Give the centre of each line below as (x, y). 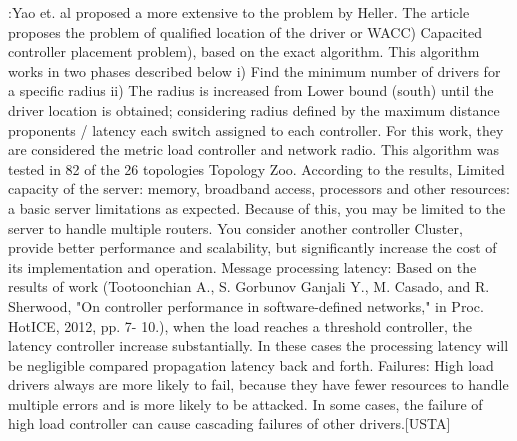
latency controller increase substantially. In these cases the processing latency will (258, 345)
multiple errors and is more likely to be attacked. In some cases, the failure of (245, 403)
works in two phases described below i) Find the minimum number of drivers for (254, 70)
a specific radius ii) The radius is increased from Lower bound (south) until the (251, 90)
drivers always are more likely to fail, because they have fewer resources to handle (258, 384)
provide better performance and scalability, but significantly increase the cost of (252, 247)
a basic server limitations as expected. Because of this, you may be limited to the (257, 207)
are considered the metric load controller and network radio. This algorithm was (253, 149)
